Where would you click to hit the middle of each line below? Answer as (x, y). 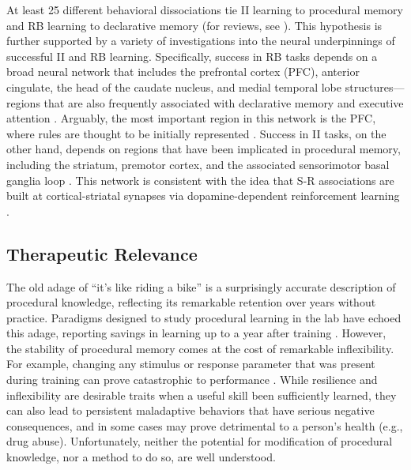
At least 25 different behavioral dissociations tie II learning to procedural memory (205, 9)
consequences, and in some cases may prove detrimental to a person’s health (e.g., (205, 425)
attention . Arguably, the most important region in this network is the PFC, (191, 118)
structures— (375, 86)
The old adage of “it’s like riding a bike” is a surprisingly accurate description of (201, 286)
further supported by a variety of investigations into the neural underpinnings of (201, 41)
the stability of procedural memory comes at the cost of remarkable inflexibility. (200, 348)
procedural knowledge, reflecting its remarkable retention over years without (191, 302)
